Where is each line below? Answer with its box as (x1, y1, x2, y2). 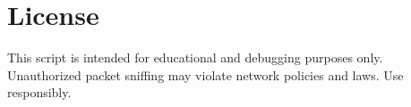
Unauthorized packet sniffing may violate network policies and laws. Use (7, 65, 404, 84)
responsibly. (7, 83, 72, 102)
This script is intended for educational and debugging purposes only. (7, 48, 383, 67)
